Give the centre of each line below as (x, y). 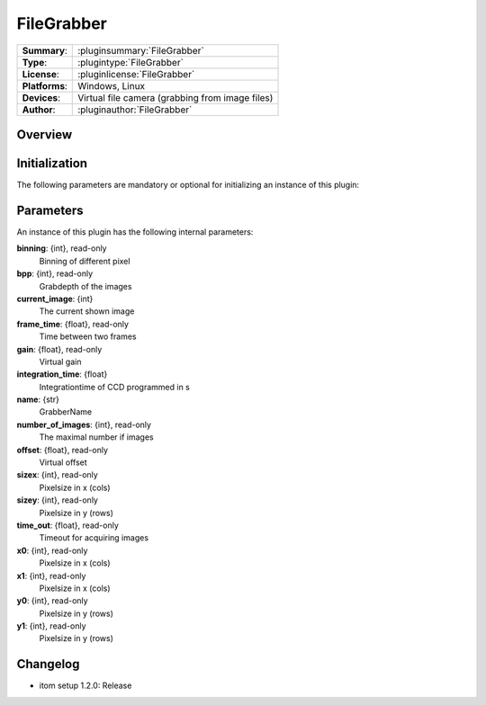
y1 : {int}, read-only (51, 626)
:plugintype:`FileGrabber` (131, 62)
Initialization (52, 163)
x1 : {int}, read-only (51, 576)
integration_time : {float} (62, 374)
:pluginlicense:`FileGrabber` (136, 74)
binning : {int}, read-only (62, 248)
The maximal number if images (96, 437)
